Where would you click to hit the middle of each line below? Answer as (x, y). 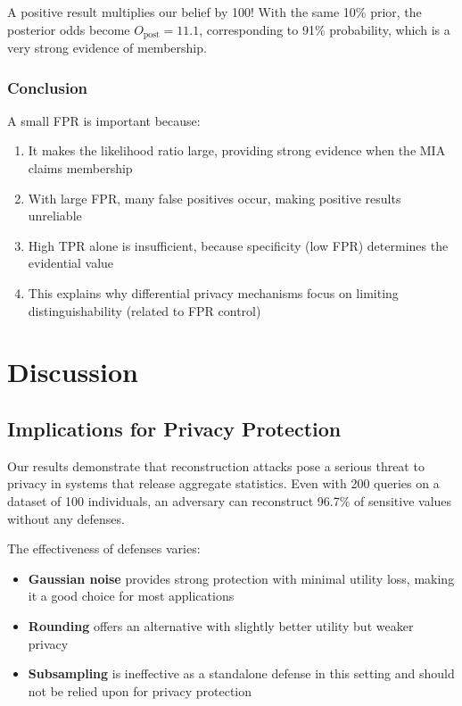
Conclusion (47, 87)
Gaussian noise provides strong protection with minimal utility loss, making (241, 578)
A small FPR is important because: (104, 120)
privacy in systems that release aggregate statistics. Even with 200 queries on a (223, 483)
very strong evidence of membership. (107, 48)
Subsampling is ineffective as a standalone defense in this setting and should (241, 673)
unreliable (55, 216)
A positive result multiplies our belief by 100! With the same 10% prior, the (214, 12)
